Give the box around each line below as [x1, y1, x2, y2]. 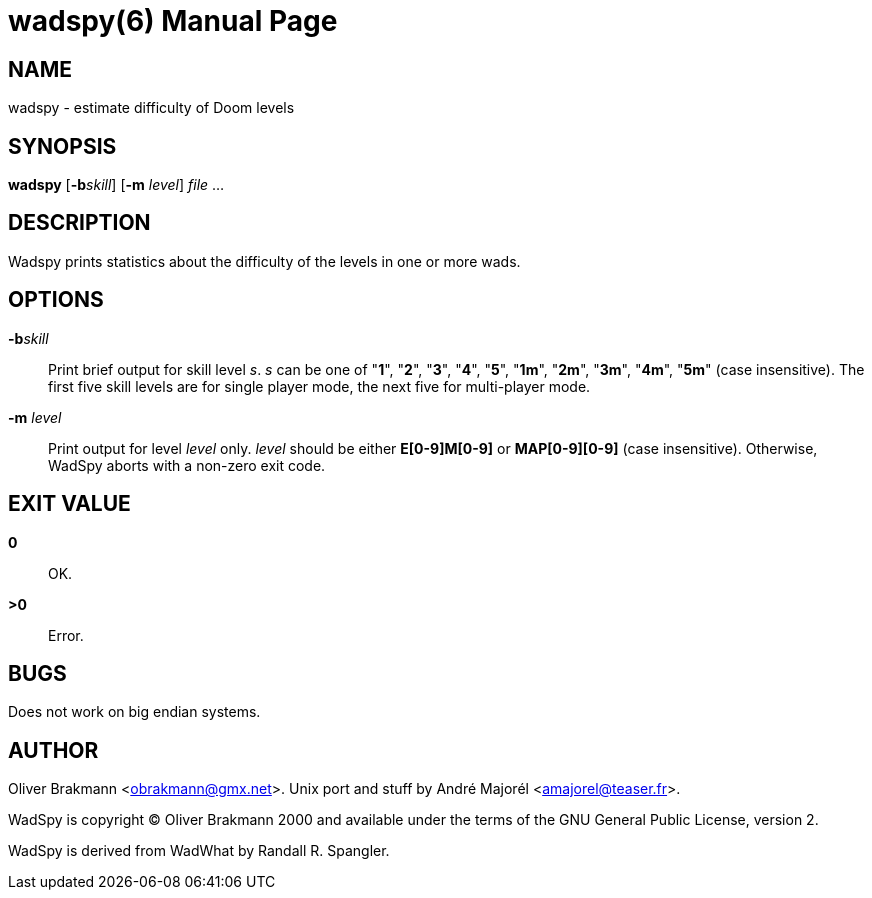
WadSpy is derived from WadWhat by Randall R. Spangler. [8, 842, 390, 860]
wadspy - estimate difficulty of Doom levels [8, 99, 295, 117]
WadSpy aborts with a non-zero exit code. [48, 456, 326, 474]
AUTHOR [8, 737, 99, 763]
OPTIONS [8, 287, 104, 313]
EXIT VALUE [8, 491, 131, 517]
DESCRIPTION [8, 210, 151, 236]
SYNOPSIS [8, 133, 117, 159]
